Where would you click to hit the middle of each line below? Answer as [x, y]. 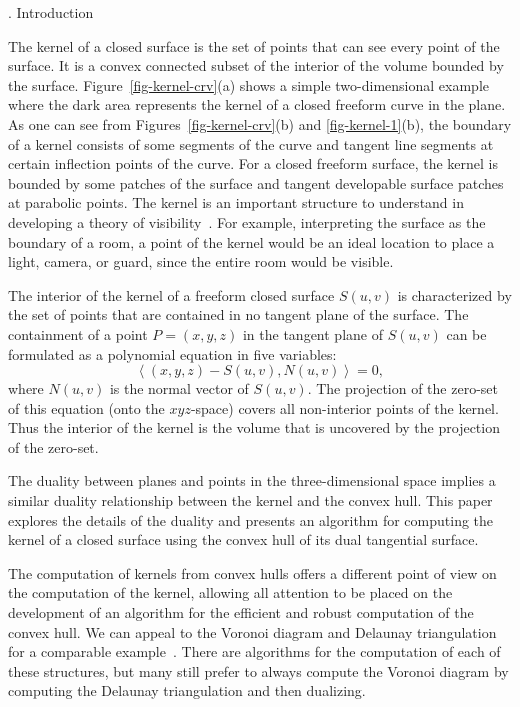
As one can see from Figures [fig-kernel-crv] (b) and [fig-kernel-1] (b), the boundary [260, 123]
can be [466, 333]
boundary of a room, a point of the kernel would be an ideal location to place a [251, 241]
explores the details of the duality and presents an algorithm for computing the [251, 519]
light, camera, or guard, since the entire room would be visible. [201, 261]
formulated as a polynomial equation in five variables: [172, 353]
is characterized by [454, 294]
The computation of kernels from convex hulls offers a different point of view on [252, 572]
